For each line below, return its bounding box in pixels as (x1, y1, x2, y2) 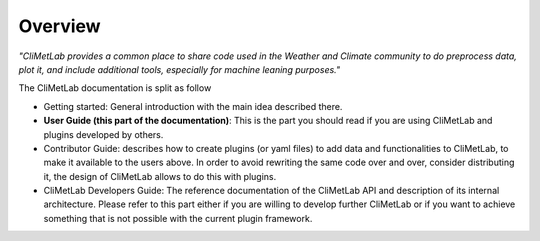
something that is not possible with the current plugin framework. (43, 212, 313, 224)
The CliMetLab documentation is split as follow (18, 82, 212, 94)
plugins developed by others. (43, 128, 164, 140)
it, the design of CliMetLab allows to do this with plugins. (43, 170, 277, 182)
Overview (18, 15, 101, 37)
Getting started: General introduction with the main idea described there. (43, 100, 343, 112)
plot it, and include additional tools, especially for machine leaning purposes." (18, 63, 340, 75)
